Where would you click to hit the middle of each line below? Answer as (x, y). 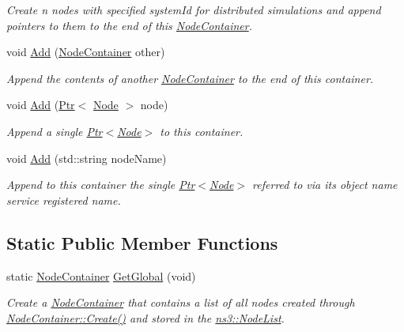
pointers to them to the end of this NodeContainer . (129, 25)
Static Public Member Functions (142, 242)
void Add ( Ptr (41, 105)
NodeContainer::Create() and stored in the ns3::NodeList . (145, 317)
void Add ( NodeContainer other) (86, 52)
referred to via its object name (325, 185)
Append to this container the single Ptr (101, 185)
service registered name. (64, 200)
